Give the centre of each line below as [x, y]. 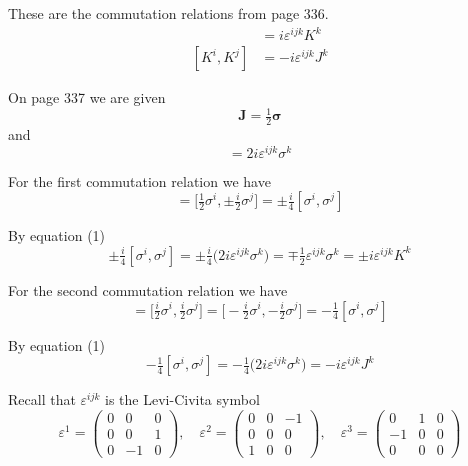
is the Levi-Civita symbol [182, 399]
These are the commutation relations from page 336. [168, 13]
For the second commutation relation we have [148, 289]
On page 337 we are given [87, 97]
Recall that [42, 399]
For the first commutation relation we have [139, 180]
